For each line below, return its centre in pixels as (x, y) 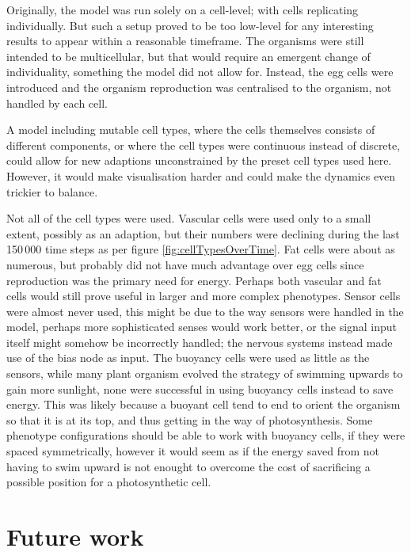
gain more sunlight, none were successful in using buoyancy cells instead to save (200, 388)
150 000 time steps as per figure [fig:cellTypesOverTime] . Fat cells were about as (201, 249)
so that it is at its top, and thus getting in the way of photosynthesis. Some (190, 419)
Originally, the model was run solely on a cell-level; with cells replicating (183, 10)
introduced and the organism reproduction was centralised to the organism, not (199, 87)
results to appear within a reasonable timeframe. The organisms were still (185, 41)
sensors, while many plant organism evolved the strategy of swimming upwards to (205, 373)
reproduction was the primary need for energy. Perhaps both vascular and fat (194, 280)
